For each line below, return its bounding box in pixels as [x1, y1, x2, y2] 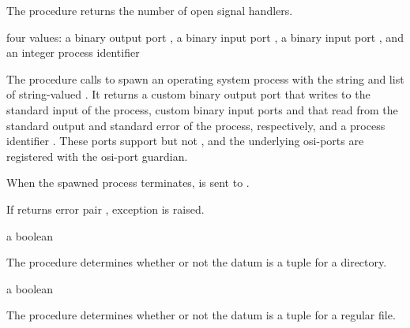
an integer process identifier [6, 44, 140, 61]
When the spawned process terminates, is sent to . [6, 174, 250, 191]
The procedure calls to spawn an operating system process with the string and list [6, 70, 404, 87]
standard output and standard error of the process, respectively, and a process [6, 117, 386, 133]
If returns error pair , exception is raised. [6, 200, 205, 217]
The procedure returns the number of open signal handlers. [6, 2, 293, 18]
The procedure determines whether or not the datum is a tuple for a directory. [6, 254, 387, 270]
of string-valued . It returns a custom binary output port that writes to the [6, 86, 371, 102]
